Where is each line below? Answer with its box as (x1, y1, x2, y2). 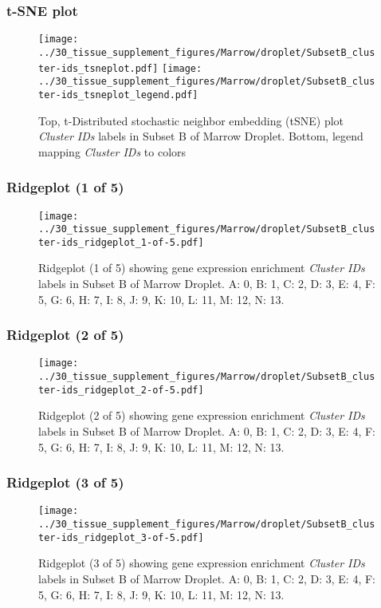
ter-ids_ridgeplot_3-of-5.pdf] (38, 531, 204, 543)
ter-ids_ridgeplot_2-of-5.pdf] (38, 384, 204, 396)
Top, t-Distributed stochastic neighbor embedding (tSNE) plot (38, 112, 344, 128)
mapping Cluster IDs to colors (38, 143, 187, 160)
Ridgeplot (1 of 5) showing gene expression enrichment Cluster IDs (38, 259, 365, 276)
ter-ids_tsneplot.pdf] (38, 62, 159, 74)
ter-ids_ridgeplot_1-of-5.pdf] (38, 236, 204, 248)
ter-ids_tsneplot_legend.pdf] (38, 89, 198, 101)
